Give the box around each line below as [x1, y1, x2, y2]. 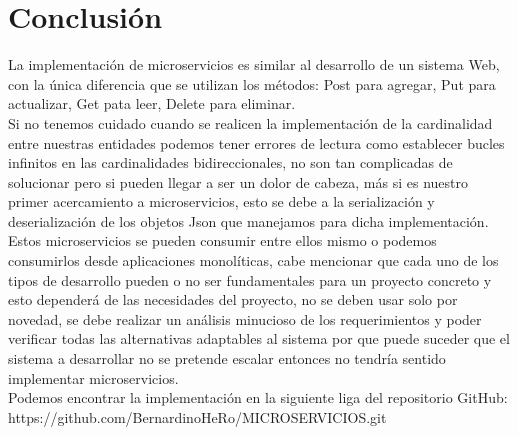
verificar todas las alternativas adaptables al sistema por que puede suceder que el [8, 328, 510, 349]
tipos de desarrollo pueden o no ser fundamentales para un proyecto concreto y [8, 269, 492, 290]
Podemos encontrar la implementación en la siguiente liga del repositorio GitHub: [8, 387, 508, 408]
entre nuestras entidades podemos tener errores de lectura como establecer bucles [8, 132, 505, 153]
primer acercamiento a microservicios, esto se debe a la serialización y [8, 191, 435, 212]
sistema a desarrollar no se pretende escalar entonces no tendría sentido [8, 348, 446, 369]
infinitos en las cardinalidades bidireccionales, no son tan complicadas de [8, 152, 453, 173]
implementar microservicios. [8, 367, 179, 388]
